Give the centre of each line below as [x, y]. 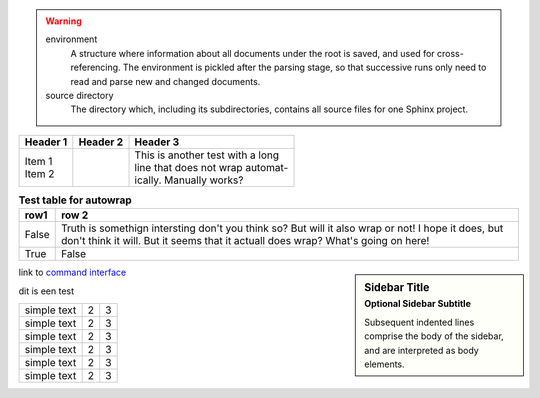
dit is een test [46, 291]
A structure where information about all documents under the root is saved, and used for [252, 53]
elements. [384, 364]
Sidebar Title [397, 288]
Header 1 [46, 142]
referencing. [95, 67]
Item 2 [39, 173]
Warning [63, 21]
